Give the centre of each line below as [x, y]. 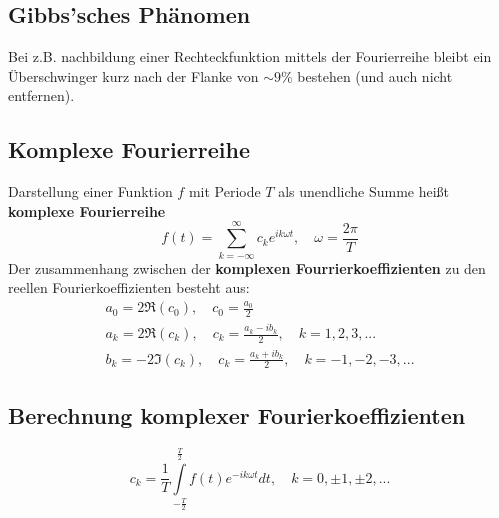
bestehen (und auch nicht [375, 75]
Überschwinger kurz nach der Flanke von [133, 75]
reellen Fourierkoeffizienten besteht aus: [129, 287]
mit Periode [224, 191]
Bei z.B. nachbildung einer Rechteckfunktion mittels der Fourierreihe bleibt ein [250, 56]
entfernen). [41, 95]
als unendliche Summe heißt [364, 191]
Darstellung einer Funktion [90, 191]
